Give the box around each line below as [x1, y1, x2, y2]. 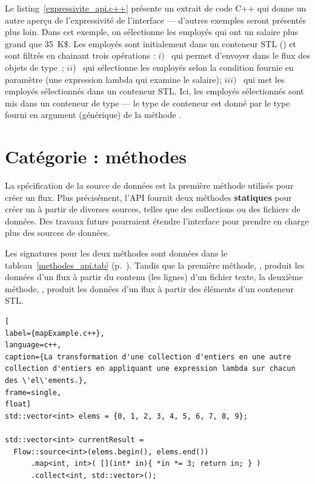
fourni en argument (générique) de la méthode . [5, 108, 182, 121]
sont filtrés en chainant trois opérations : [5, 49, 156, 62]
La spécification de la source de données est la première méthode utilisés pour [5, 179, 294, 192]
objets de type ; [5, 60, 64, 73]
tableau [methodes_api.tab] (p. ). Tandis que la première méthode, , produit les [5, 258, 305, 271]
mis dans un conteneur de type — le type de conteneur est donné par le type [5, 96, 290, 109]
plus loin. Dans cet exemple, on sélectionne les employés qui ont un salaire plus [5, 25, 299, 38]
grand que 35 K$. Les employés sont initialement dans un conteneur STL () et [5, 37, 297, 50]
